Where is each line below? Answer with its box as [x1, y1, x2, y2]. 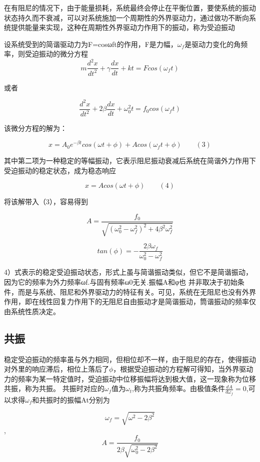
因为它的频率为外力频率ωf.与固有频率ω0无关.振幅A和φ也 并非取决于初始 [4, 277, 237, 287]
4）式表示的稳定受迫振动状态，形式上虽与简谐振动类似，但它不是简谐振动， [4, 267, 252, 277]
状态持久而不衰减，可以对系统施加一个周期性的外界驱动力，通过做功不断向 [4, 12, 249, 22]
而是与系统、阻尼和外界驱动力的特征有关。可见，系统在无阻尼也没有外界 [17, 286, 256, 297]
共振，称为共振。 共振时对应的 [4, 383, 104, 394]
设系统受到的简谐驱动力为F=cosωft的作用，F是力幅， [4, 38, 177, 49]
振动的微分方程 [38, 48, 88, 59]
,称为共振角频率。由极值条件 [132, 383, 225, 394]
